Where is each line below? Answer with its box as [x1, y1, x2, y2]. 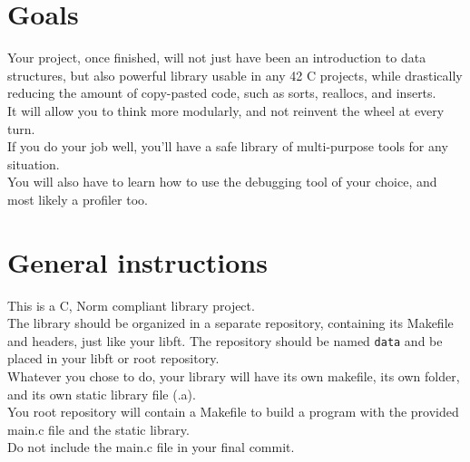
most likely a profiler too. [7, 189, 148, 208]
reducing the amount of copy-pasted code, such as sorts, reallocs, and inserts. [7, 83, 436, 102]
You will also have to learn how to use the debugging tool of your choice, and [7, 172, 437, 191]
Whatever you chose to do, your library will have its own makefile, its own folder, [7, 367, 460, 386]
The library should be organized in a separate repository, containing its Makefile [7, 313, 454, 332]
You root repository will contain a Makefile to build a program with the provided [7, 402, 459, 421]
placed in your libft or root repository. [7, 349, 220, 368]
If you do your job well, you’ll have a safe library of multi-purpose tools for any [7, 137, 448, 156]
